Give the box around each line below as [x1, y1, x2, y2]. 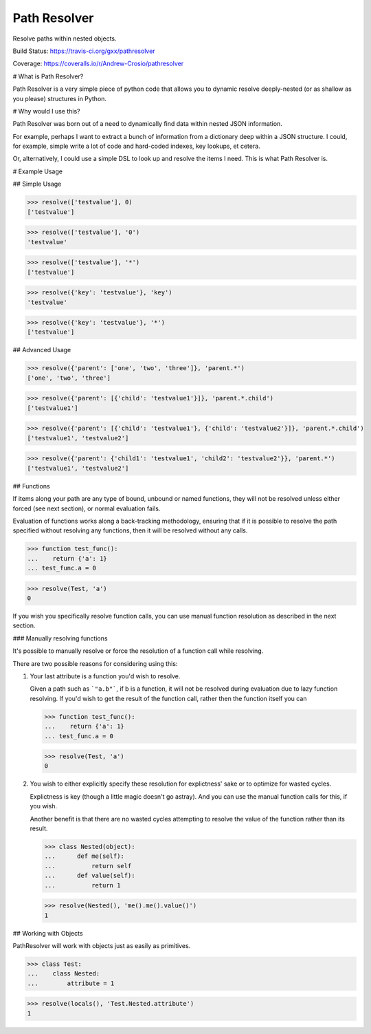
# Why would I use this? [12, 107, 80, 115]
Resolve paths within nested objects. [12, 34, 117, 43]
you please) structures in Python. [12, 94, 106, 103]
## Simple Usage [12, 180, 62, 189]
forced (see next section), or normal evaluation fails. [12, 504, 161, 513]
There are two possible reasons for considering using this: [12, 659, 178, 667]
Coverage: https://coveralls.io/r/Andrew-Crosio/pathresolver [12, 59, 184, 68]
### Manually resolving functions [12, 634, 108, 643]
